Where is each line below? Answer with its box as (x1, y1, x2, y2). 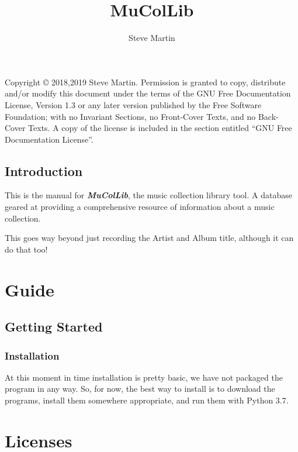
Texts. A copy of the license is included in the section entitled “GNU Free (28, 122, 292, 134)
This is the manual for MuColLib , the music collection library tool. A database (5, 189, 292, 201)
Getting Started (5, 318, 103, 336)
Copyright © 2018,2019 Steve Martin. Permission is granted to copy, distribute (5, 75, 286, 88)
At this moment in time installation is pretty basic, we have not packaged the (5, 371, 283, 383)
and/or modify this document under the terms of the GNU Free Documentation (5, 87, 291, 99)
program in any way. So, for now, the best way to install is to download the (5, 382, 275, 395)
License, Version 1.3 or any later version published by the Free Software (5, 98, 262, 111)
